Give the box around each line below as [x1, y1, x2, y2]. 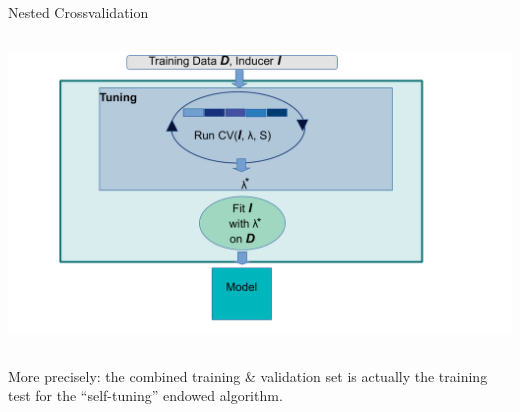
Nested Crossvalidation [8, 2, 149, 22]
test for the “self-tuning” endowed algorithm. [8, 385, 283, 406]
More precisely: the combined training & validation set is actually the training [8, 365, 488, 386]
